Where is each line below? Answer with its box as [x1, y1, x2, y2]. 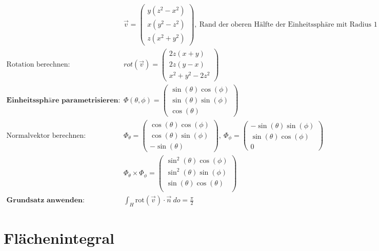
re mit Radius [328, 21, 372, 29]
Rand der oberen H [199, 21, 260, 29]
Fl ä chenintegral [4, 227, 114, 248]
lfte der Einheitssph [263, 21, 325, 29]
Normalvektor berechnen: [6, 132, 86, 139]
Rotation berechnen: [6, 61, 70, 69]
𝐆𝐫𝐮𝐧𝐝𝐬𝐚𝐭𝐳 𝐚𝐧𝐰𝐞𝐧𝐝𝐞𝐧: [6, 197, 85, 204]
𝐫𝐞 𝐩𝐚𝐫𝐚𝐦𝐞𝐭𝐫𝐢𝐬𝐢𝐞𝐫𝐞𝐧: [52, 96, 121, 104]
